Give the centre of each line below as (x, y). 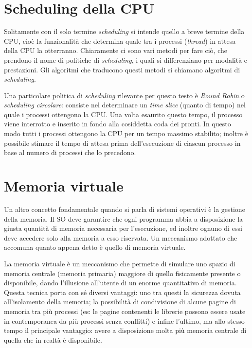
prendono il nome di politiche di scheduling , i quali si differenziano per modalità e (126, 60)
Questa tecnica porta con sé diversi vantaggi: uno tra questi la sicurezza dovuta (122, 292)
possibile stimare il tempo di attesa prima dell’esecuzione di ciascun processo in (122, 143)
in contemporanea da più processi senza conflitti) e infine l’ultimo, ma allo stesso (124, 321)
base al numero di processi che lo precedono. (70, 152)
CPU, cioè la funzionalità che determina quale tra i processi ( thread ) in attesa (120, 41)
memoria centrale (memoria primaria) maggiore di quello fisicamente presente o (122, 273)
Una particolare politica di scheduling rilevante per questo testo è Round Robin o (124, 95)
